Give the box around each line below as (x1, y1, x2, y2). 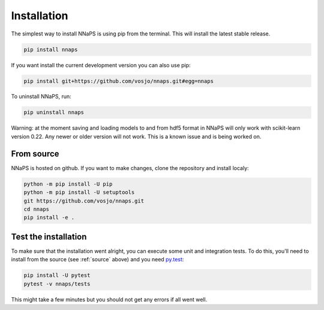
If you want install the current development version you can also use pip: (11, 61, 191, 68)
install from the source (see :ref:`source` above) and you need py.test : (11, 256, 184, 263)
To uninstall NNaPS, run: (11, 93, 71, 100)
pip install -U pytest (23, 272, 91, 279)
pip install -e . (23, 214, 75, 221)
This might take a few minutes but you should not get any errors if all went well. (11, 296, 208, 303)
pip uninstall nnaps (23, 109, 84, 116)
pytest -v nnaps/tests (23, 280, 91, 287)
